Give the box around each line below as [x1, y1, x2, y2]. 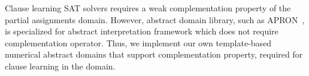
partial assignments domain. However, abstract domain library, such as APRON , [5, 13, 305, 26]
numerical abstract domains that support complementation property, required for [5, 48, 303, 61]
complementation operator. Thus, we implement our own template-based [5, 36, 272, 49]
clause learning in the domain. [5, 59, 116, 72]
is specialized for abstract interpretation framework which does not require [5, 25, 278, 37]
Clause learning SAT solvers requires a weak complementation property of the [5, 2, 291, 14]
